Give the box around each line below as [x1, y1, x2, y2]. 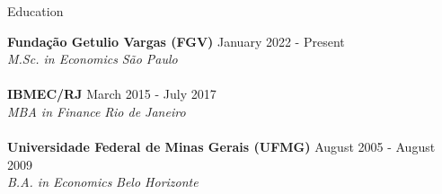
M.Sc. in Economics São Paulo [7, 49, 178, 68]
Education [7, 2, 64, 20]
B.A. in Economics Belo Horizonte [7, 172, 199, 191]
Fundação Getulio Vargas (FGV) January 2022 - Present [7, 31, 345, 50]
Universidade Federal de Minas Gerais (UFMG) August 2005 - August [7, 137, 436, 156]
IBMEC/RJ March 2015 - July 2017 [7, 84, 217, 103]
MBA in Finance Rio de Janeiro [7, 101, 186, 120]
